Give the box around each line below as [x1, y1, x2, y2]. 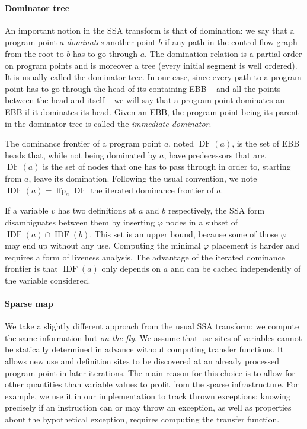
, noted [168, 137, 194, 150]
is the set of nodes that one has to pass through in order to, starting [43, 160, 291, 173]
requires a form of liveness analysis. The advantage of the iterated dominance [5, 250, 286, 263]
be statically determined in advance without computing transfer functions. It [5, 343, 284, 355]
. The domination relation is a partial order [145, 47, 302, 59]
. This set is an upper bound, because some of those [89, 227, 279, 240]
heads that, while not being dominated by [5, 148, 157, 161]
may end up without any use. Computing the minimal [5, 239, 201, 252]
